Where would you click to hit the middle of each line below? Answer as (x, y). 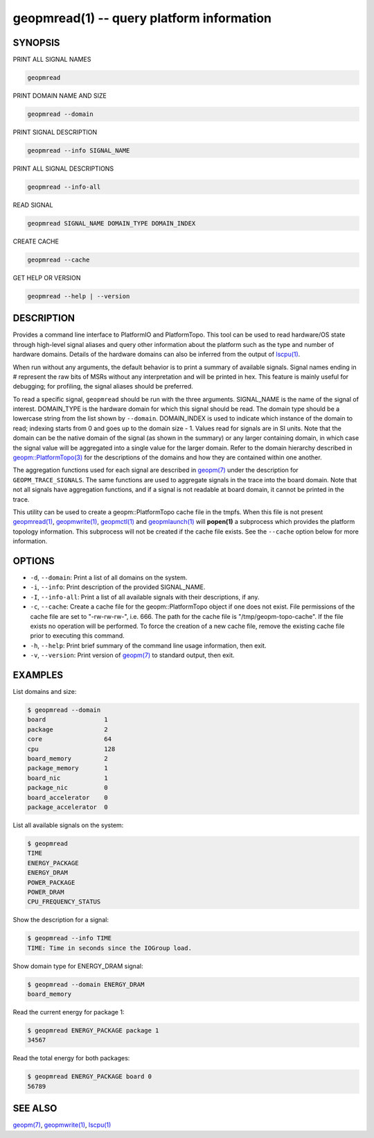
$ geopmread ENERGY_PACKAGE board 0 (90, 1077)
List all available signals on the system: (68, 825)
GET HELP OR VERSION (47, 278)
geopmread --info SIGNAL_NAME (79, 150)
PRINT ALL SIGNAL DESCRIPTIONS (63, 168)
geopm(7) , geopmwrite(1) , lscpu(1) (62, 1125)
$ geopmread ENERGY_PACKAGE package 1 (93, 1030)
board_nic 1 (68, 778)
